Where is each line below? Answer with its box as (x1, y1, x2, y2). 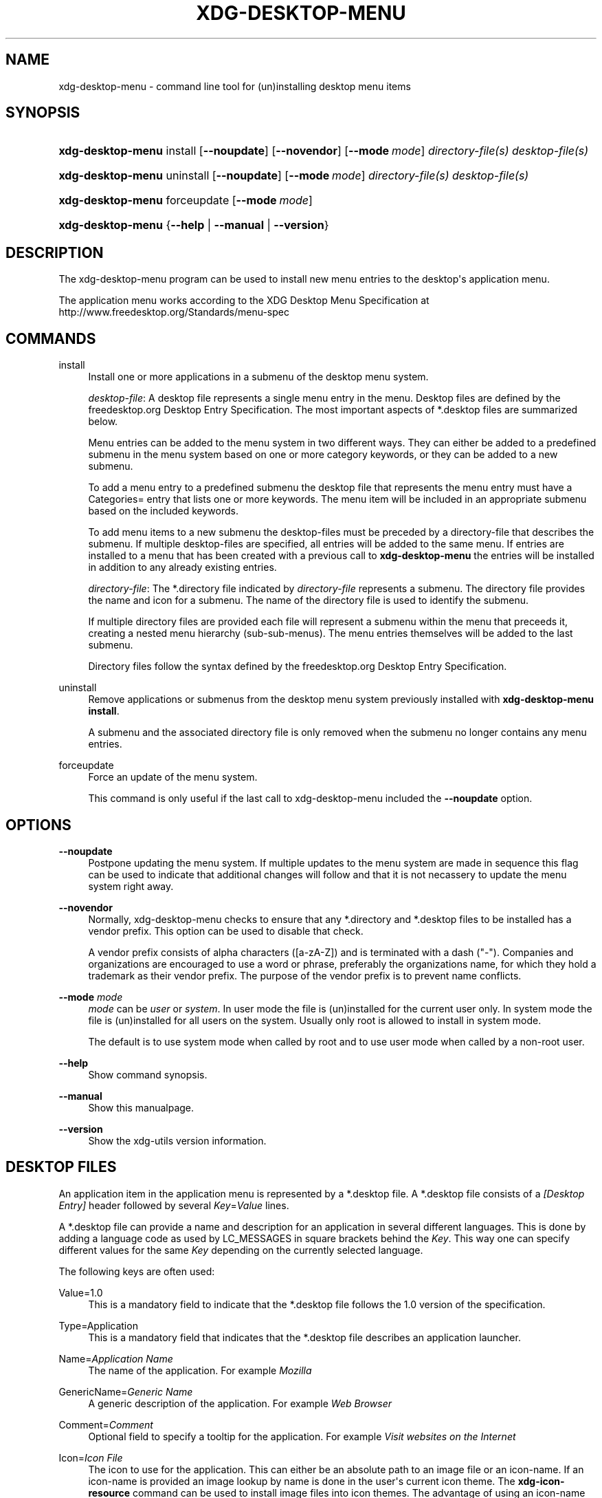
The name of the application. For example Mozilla (88, 1364, 312, 1376)
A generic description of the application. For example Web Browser (88, 1397, 392, 1409)
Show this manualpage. (88, 1101, 194, 1114)
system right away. (88, 880, 174, 892)
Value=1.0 (58, 1286, 103, 1299)
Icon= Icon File (58, 1451, 123, 1464)
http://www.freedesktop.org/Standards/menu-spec (58, 306, 289, 318)
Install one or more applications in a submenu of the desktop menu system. (88, 371, 429, 383)
